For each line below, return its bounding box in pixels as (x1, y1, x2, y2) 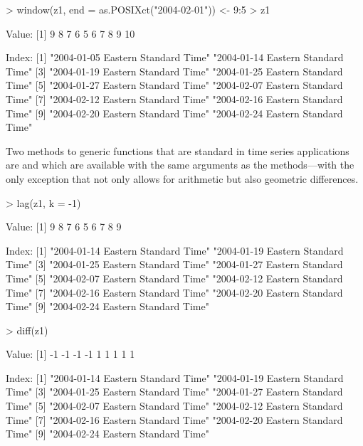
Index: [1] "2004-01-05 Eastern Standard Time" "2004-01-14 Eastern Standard (6, 50, 344, 65)
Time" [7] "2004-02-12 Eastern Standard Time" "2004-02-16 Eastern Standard (6, 91, 343, 106)
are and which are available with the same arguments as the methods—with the (6, 157, 354, 172)
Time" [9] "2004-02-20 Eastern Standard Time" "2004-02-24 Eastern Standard (6, 105, 343, 120)
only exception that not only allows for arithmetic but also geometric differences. (6, 171, 359, 186)
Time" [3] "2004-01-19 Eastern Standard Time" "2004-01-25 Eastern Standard (6, 63, 343, 78)
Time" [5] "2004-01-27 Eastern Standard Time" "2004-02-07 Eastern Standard (6, 78, 343, 92)
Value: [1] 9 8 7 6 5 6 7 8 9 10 (6, 26, 135, 41)
